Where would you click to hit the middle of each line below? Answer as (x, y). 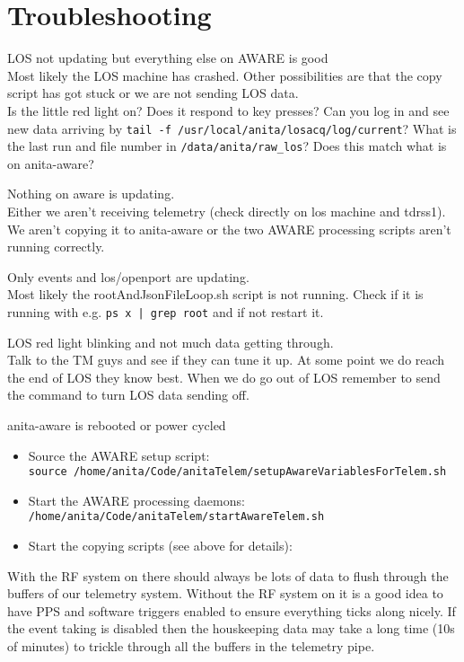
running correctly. (56, 247)
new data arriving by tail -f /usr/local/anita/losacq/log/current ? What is (232, 128)
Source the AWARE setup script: (119, 455)
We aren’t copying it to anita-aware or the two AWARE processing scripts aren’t (229, 229)
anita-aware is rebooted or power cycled (117, 425)
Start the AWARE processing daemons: (136, 500)
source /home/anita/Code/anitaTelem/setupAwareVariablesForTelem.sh (237, 472)
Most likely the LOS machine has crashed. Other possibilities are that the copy (225, 75)
